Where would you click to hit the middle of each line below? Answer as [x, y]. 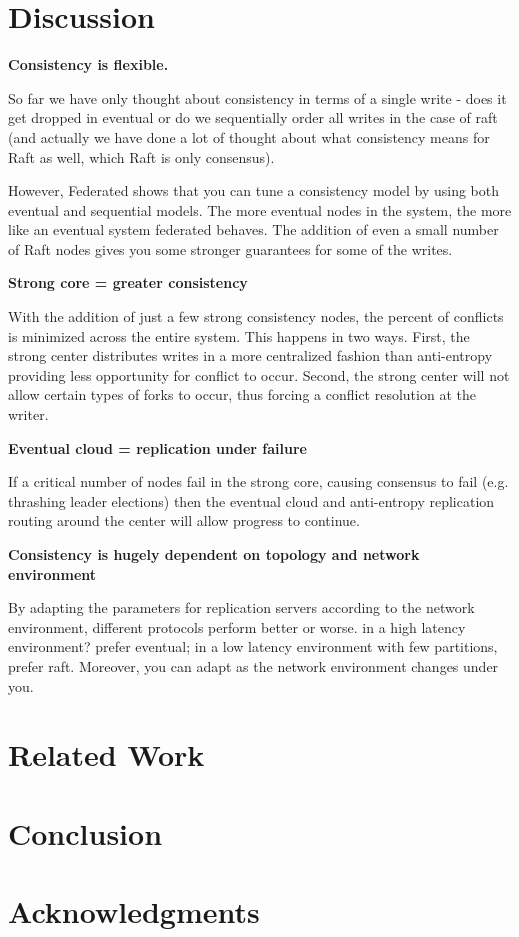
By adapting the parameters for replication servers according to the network [241, 607]
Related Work [106, 754]
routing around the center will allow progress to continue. [184, 520]
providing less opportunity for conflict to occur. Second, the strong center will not [259, 374]
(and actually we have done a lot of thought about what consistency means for [249, 136]
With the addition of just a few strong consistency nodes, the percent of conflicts [256, 316]
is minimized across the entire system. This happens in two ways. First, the [239, 335]
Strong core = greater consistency [128, 282]
